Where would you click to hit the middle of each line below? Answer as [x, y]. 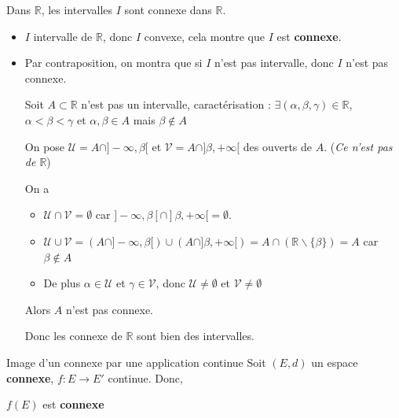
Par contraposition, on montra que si [113, 63]
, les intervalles [77, 9]
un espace [335, 362]
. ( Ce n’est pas [358, 146]
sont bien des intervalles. [195, 336]
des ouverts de [278, 146]
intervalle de [63, 36]
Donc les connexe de [73, 336]
